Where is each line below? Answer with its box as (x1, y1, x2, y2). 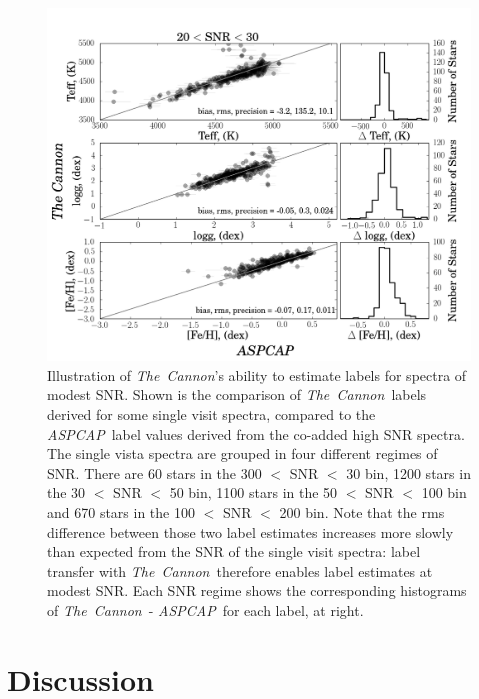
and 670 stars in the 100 (47, 501, 195, 522)
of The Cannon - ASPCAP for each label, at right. (47, 599, 364, 620)
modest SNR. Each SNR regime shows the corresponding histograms (47, 580, 467, 601)
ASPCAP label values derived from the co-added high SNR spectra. (47, 423, 465, 444)
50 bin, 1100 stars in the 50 (169, 482, 338, 503)
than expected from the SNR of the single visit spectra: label (47, 541, 421, 562)
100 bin (421, 482, 467, 503)
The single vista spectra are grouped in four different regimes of (47, 443, 438, 464)
